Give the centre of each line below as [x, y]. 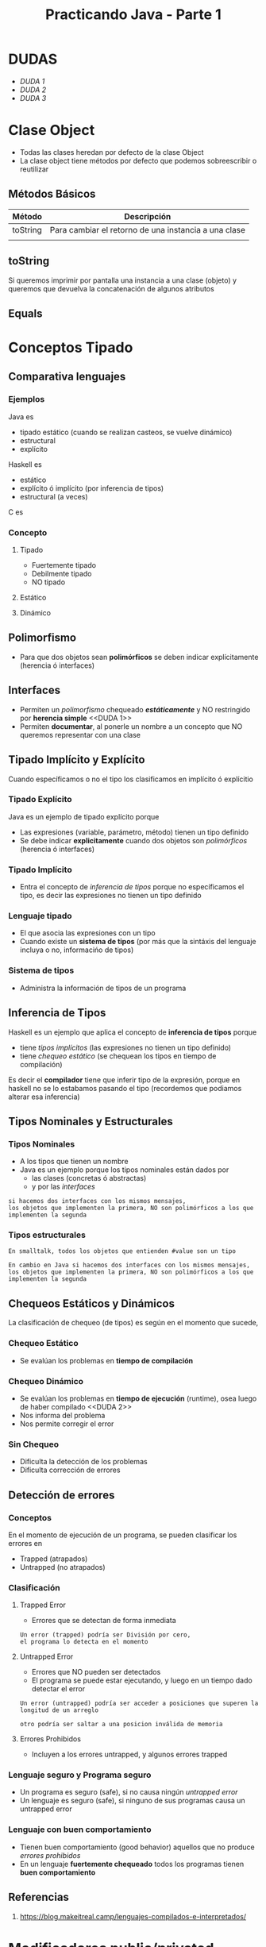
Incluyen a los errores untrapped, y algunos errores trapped [129, 1754]
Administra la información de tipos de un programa [103, 988]
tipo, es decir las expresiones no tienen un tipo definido [110, 896]
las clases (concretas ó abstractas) [89, 1178]
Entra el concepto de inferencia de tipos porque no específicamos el [132, 887]
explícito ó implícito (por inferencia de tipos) [92, 488]
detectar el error [58, 1689]
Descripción [148, 216]
